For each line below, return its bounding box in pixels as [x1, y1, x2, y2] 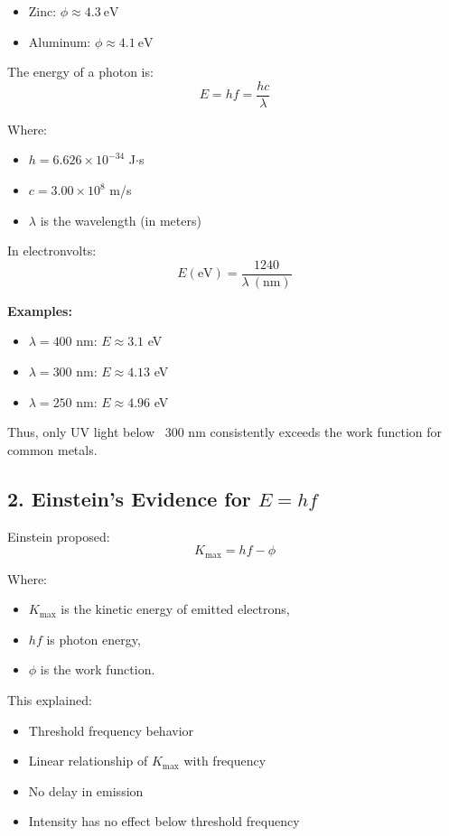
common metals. [7, 440, 98, 459]
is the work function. [40, 660, 155, 679]
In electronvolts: [7, 241, 97, 260]
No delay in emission [28, 781, 144, 800]
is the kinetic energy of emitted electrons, [61, 599, 290, 618]
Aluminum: [28, 32, 91, 51]
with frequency [183, 751, 267, 770]
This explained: [7, 691, 92, 710]
